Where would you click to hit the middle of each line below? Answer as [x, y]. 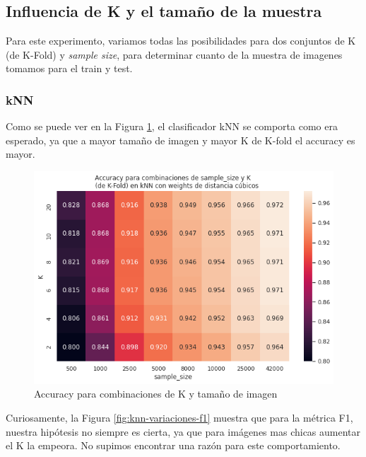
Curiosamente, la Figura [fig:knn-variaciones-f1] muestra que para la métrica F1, [179, 418]
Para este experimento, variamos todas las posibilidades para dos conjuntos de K [181, 41]
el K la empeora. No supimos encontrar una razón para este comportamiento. [173, 445]
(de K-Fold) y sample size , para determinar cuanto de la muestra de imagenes [174, 54]
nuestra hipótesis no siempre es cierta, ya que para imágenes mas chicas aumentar [183, 431]
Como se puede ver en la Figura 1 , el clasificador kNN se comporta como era [172, 126]
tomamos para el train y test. [69, 68]
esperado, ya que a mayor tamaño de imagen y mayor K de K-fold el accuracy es [181, 140]
